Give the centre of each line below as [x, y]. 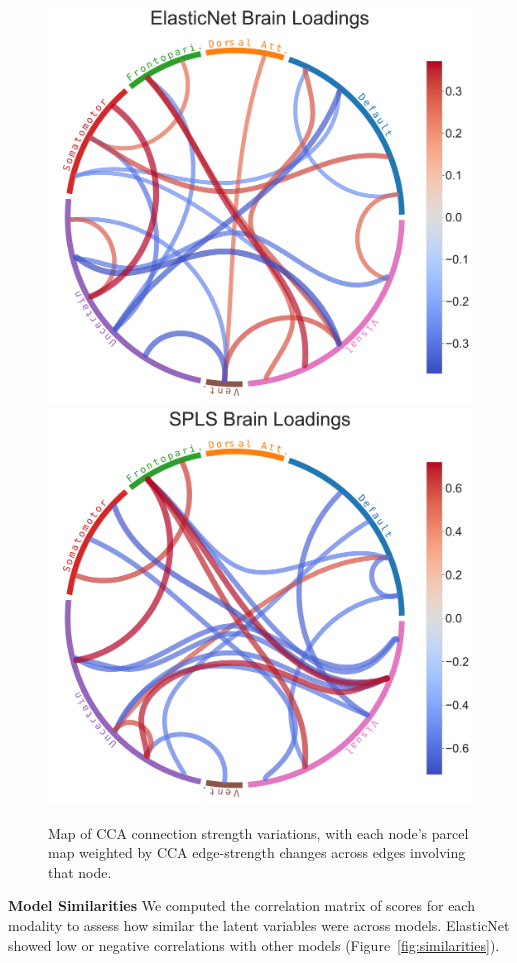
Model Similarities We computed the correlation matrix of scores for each [241, 905]
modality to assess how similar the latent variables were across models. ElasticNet [259, 925]
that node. [80, 871]
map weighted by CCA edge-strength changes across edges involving [257, 852]
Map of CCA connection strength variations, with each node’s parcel [258, 832]
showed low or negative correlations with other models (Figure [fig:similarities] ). [254, 944]
